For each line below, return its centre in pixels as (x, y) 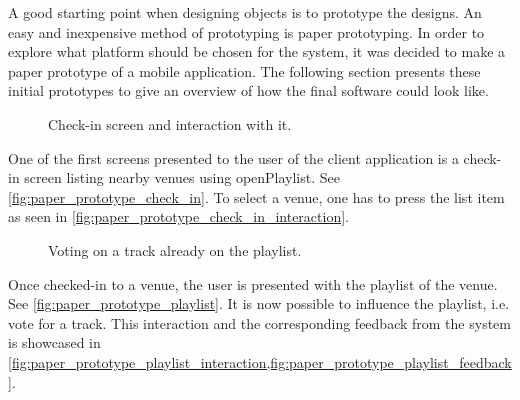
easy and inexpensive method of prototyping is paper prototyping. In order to (246, 31)
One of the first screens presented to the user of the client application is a (233, 157)
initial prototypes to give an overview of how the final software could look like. (248, 90)
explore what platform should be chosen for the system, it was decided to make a (257, 51)
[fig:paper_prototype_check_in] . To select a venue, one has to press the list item (256, 196)
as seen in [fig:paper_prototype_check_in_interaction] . (178, 216)
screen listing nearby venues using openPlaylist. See (182, 177)
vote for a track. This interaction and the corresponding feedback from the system (259, 322)
